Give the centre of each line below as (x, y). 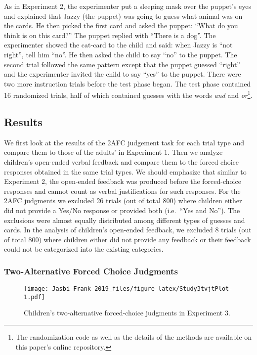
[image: (36, 289)
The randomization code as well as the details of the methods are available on (133, 337)
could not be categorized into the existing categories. (84, 249)
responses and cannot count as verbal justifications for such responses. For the (122, 191)
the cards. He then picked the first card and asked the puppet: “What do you (121, 25)
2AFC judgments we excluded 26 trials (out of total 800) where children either (123, 200)
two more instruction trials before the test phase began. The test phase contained (128, 83)
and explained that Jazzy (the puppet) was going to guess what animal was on (123, 16)
